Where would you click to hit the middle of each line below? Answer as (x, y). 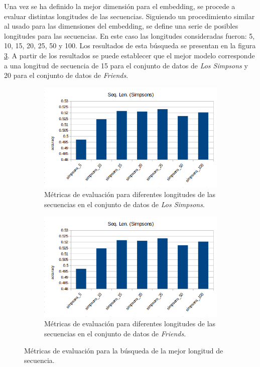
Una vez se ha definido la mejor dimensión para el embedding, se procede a (120, 6)
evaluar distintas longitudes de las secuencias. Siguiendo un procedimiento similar (129, 16)
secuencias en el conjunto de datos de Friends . (115, 333)
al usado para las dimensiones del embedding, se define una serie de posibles (121, 26)
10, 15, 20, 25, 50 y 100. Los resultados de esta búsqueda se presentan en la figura (130, 45)
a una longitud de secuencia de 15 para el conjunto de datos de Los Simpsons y (126, 65)
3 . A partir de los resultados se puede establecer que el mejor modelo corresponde (129, 55)
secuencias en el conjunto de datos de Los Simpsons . (124, 204)
